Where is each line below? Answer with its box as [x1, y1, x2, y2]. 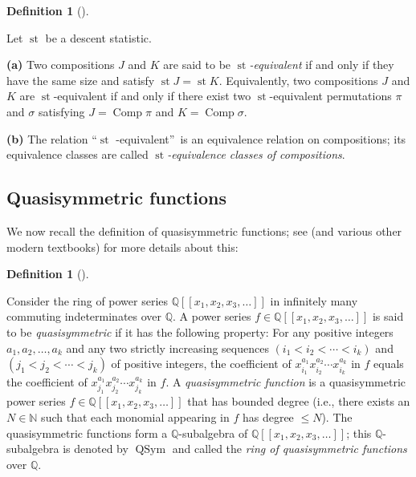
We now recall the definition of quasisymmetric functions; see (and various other [6, 222, 402, 239]
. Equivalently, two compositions [218, 71, 378, 88]
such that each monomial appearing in [41, 408, 230, 425]
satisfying [38, 103, 85, 119]
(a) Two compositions [6, 56, 115, 73]
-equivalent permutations [269, 87, 392, 104]
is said [372, 308, 404, 325]
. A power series [173, 308, 251, 325]
